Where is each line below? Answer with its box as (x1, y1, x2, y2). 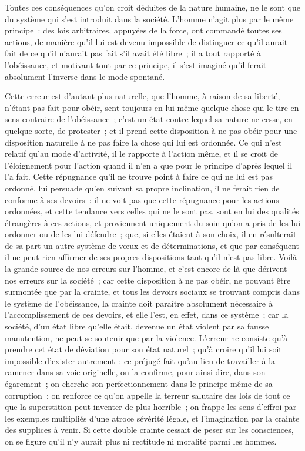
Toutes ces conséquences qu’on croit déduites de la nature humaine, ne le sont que (5, 1, 300, 13)
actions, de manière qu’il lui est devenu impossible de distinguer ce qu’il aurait (5, 35, 288, 48)
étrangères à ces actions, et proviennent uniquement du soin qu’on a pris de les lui (5, 216, 301, 228)
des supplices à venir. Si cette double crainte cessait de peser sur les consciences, (5, 423, 294, 436)
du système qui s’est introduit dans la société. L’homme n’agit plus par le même (5, 12, 294, 25)
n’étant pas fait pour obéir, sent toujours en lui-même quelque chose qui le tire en (5, 101, 299, 113)
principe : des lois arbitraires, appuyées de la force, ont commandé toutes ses (5, 24, 282, 36)
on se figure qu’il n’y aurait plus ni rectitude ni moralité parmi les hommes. (5, 435, 277, 447)
